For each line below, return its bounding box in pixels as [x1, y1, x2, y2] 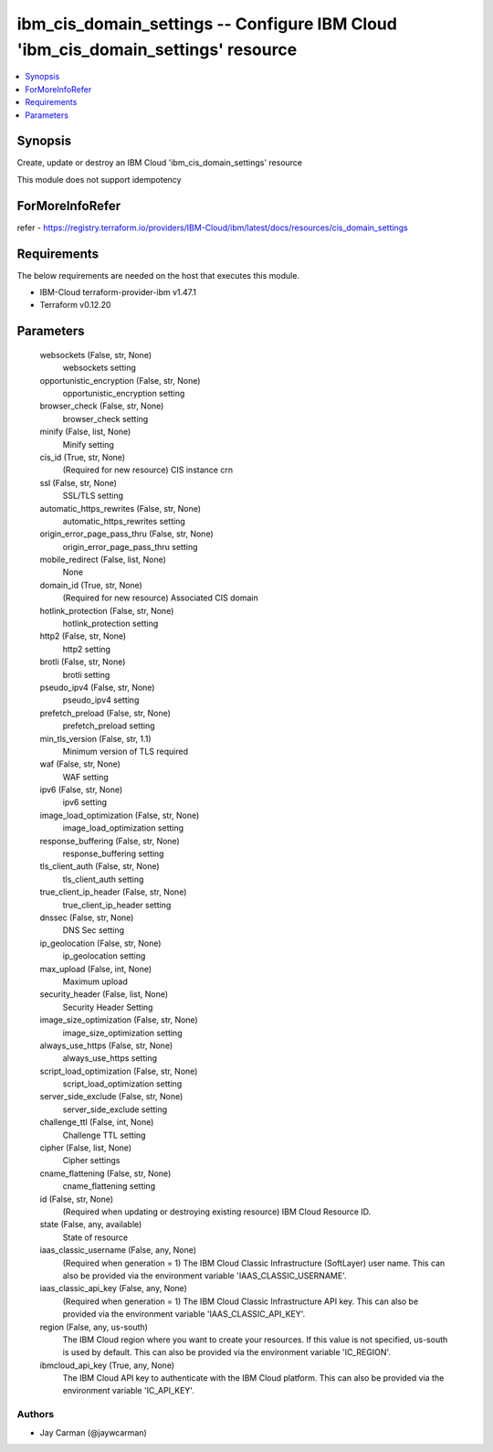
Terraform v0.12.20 [39, 300, 111, 311]
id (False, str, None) [39, 1193, 114, 1204]
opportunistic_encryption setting [62, 387, 185, 398]
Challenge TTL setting [62, 1129, 146, 1140]
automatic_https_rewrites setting [62, 515, 186, 526]
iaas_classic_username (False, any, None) [39, 1245, 196, 1256]
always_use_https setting [62, 1053, 157, 1064]
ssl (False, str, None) [39, 477, 118, 488]
